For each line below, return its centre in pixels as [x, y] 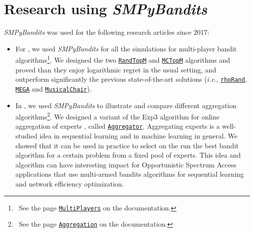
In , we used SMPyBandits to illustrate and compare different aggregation [126, 105]
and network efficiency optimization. [70, 184]
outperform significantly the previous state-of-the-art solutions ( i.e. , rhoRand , [131, 79]
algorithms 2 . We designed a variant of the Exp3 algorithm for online [117, 116]
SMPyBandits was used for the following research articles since [98, 32]
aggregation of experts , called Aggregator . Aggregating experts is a [117, 126]
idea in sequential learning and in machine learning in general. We [138, 136]
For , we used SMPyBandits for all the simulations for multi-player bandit [126, 48]
